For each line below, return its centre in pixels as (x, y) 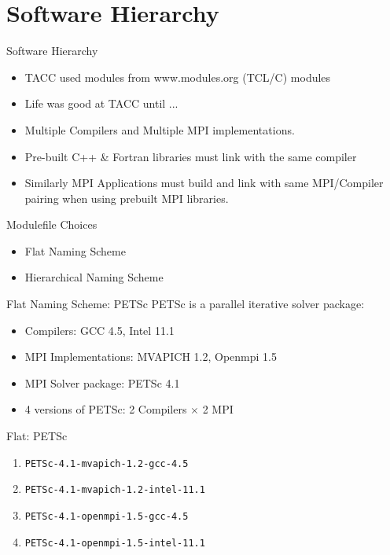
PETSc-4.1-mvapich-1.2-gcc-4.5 (107, 463)
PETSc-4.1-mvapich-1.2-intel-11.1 (115, 490)
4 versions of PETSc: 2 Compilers (106, 409)
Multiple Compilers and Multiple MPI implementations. (160, 129)
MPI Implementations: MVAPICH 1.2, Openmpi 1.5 (151, 357)
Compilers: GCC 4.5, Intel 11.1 (99, 330)
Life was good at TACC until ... (101, 103)
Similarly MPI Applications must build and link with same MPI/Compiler (204, 183)
